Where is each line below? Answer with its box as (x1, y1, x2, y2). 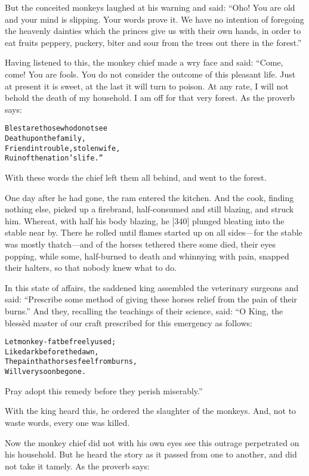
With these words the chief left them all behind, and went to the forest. (5, 171, 267, 183)
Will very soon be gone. (5, 367, 86, 376)
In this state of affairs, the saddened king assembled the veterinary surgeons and (5, 281, 299, 293)
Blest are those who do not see (5, 124, 107, 133)
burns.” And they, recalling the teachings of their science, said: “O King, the (5, 304, 283, 317)
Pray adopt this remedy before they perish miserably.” (5, 384, 203, 397)
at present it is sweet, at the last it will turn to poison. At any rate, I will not (5, 79, 289, 92)
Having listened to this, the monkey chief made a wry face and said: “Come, (5, 56, 283, 69)
